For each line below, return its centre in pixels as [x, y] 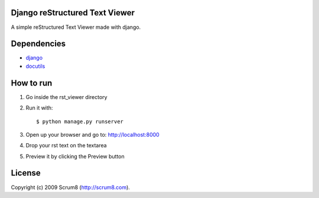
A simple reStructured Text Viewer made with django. [76, 27]
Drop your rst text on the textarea [66, 146]
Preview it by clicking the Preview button [75, 156]
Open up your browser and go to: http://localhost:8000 [92, 134]
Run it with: [39, 108]
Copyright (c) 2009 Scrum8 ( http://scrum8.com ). [70, 187]
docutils [35, 66]
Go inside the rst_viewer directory [66, 97]
